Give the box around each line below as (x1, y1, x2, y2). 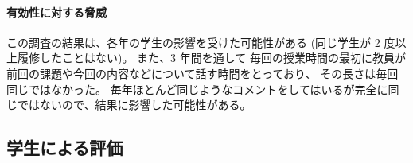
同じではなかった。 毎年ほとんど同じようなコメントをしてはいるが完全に (6, 80, 388, 97)
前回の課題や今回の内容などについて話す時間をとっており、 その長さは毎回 (6, 64, 399, 81)
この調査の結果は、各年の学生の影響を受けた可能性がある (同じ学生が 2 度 (6, 33, 395, 50)
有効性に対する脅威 (6, 3, 107, 20)
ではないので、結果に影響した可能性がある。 (17, 96, 251, 113)
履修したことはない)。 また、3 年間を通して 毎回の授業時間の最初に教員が (17, 49, 407, 66)
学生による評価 (6, 135, 123, 160)
